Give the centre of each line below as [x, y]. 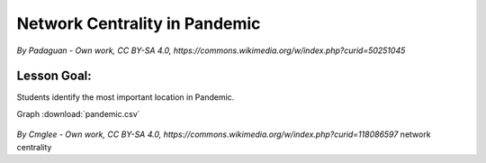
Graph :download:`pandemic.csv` [78, 113]
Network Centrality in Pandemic [139, 23]
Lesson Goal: [54, 76]
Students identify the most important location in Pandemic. [126, 97]
